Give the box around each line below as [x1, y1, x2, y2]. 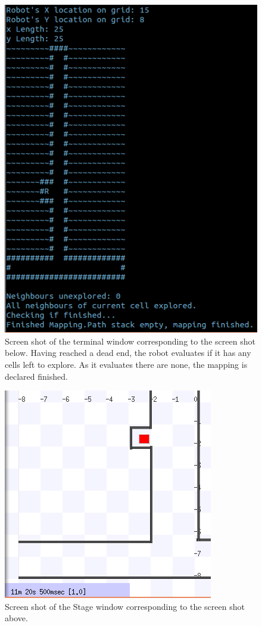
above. [5, 612, 28, 624]
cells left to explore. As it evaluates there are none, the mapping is [5, 358, 248, 370]
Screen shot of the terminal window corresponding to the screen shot [5, 334, 255, 347]
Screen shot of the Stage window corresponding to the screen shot [5, 600, 245, 612]
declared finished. [5, 370, 68, 382]
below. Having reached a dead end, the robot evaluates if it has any [5, 346, 251, 359]
